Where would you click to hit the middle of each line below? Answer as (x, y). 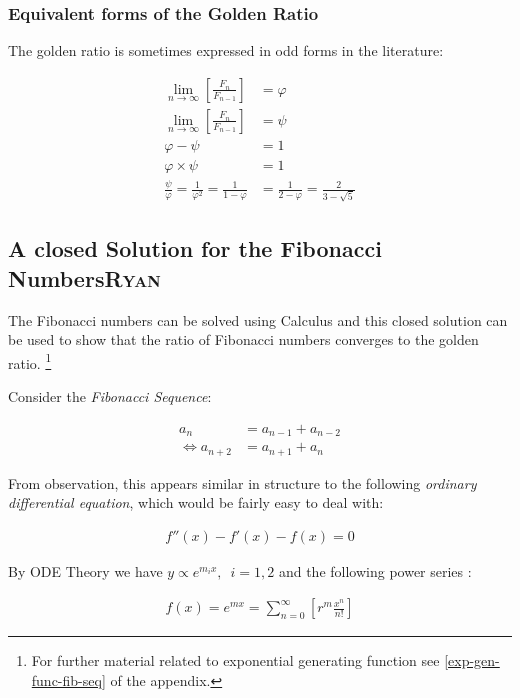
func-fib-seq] (68, 680)
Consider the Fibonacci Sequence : (110, 396)
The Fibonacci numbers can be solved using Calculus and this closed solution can (258, 319)
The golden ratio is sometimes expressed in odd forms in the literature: (226, 50)
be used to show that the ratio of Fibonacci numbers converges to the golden (243, 339)
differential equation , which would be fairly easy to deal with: (196, 502)
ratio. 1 (30, 361)
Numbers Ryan (84, 277)
